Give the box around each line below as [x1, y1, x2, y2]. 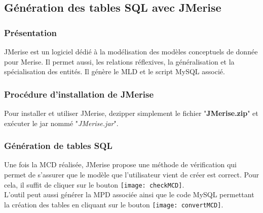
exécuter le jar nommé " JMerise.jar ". [4, 117, 119, 128]
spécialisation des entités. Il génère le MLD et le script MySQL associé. [4, 66, 225, 77]
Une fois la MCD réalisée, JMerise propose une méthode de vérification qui [4, 159, 237, 170]
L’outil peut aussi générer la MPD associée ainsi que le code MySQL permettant [4, 189, 254, 200]
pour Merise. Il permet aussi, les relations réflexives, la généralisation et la [4, 56, 235, 67]
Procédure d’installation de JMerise [4, 87, 154, 100]
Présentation [4, 26, 57, 39]
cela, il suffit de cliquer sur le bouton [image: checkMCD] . [4, 179, 184, 190]
